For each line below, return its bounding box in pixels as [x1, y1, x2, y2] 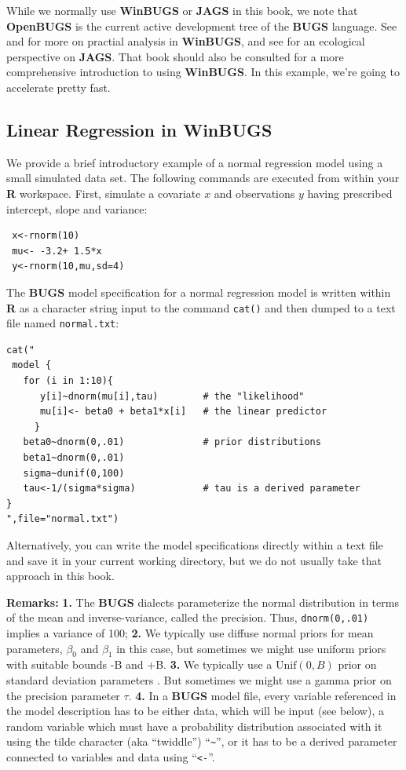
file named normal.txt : [6, 315, 119, 331]
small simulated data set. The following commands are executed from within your [6, 170, 400, 186]
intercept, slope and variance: [6, 200, 148, 217]
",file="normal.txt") [6, 513, 119, 525]
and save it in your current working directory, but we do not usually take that [6, 552, 382, 568]
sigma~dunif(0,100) [23, 467, 125, 479]
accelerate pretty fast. [6, 78, 111, 95]
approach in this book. [6, 567, 115, 584]
